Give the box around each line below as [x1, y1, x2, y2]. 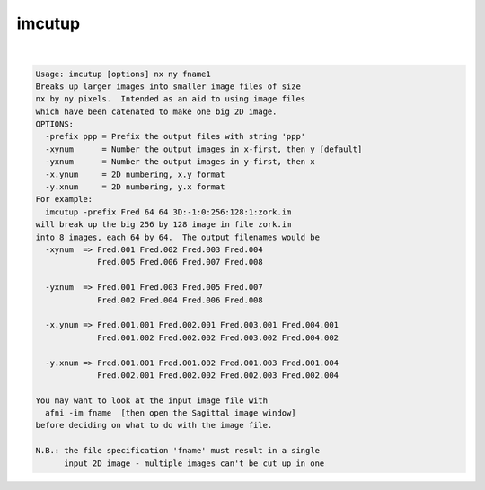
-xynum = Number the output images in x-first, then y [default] [45, 144, 363, 154]
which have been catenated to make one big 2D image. [35, 106, 278, 117]
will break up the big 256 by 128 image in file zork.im [35, 220, 292, 230]
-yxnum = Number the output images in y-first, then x [45, 157, 315, 167]
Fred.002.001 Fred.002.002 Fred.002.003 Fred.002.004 [97, 370, 339, 381]
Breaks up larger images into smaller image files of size [35, 81, 301, 92]
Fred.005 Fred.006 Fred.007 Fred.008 [97, 257, 264, 267]
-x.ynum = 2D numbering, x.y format [45, 169, 225, 179]
